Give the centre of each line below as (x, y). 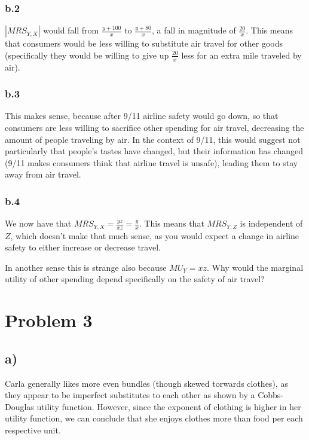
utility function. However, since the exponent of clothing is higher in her (169, 406)
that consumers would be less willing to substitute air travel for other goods (144, 43)
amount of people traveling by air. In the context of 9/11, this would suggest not (153, 139)
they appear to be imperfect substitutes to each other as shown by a (130, 395)
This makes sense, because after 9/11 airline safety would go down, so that (142, 116)
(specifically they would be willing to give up (87, 55)
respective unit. (33, 430)
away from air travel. (43, 174)
